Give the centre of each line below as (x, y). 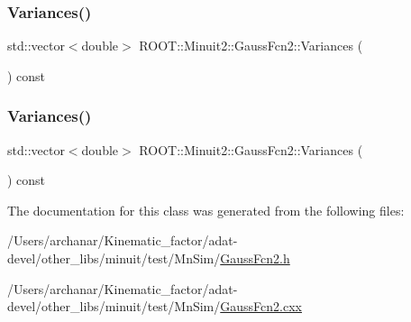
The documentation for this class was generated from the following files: (206, 210)
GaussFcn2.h (255, 258)
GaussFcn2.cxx (261, 306)
